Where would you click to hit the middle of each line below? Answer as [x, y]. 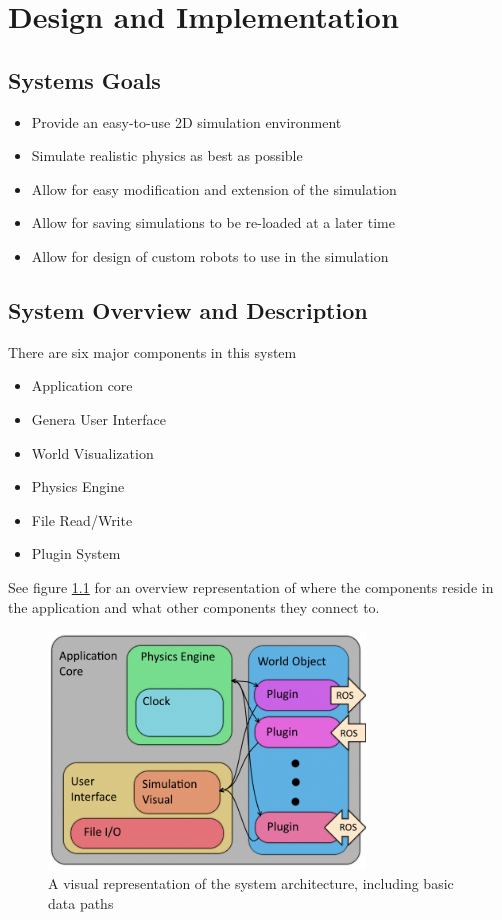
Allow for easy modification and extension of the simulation [214, 188]
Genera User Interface [98, 418]
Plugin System [76, 553]
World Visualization [92, 452]
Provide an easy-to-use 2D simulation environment [186, 121]
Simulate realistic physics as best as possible [167, 155]
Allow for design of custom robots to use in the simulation [210, 255]
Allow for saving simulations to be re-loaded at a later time [213, 222]
